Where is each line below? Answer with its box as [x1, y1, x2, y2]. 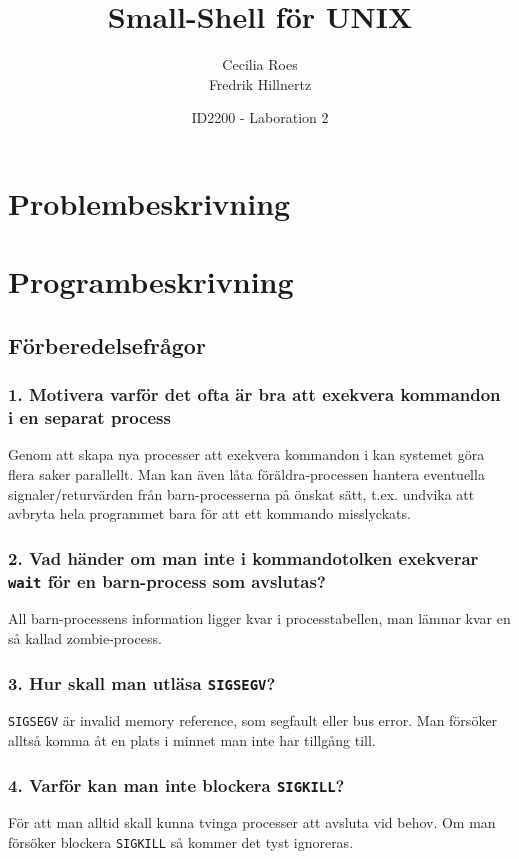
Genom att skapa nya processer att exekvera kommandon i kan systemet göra [8, 444, 485, 465]
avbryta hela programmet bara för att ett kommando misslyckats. [8, 503, 411, 524]
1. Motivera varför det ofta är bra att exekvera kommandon [8, 382, 501, 407]
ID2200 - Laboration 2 [191, 107, 329, 128]
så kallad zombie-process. [8, 628, 162, 649]
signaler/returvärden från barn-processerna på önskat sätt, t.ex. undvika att [8, 483, 475, 504]
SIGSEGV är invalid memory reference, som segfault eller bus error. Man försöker [8, 710, 498, 731]
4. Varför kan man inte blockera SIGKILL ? [8, 772, 345, 797]
